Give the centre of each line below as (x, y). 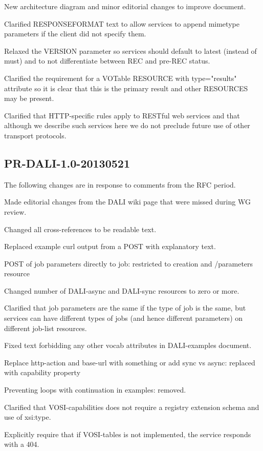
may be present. (29, 98)
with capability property (42, 372)
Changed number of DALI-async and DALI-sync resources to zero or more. (122, 290)
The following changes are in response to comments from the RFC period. (120, 184)
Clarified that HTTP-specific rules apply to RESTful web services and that (122, 115)
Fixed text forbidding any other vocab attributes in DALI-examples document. (128, 345)
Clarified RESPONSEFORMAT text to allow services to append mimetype (122, 23)
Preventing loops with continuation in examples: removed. (95, 390)
